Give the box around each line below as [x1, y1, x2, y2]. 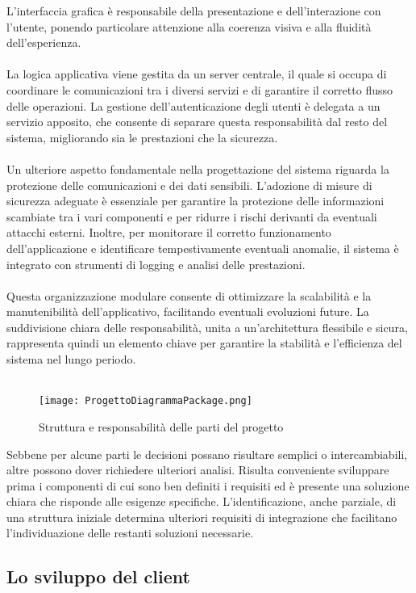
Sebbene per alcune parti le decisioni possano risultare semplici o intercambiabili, [6, 445, 408, 462]
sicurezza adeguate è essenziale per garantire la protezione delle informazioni [6, 192, 385, 209]
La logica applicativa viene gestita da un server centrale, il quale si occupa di [6, 65, 387, 82]
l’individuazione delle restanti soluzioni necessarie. [6, 524, 254, 541]
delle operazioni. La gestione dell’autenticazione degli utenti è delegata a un [6, 97, 381, 114]
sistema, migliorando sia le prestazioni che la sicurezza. [6, 128, 278, 145]
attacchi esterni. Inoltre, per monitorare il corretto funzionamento [6, 224, 331, 241]
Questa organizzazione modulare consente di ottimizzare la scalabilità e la [6, 287, 372, 304]
